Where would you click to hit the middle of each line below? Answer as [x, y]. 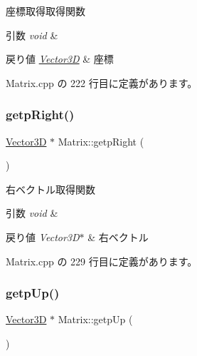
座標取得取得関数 [46, 11]
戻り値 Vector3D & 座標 [60, 59]
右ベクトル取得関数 [50, 189]
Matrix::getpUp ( [95, 319]
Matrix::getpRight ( [101, 141]
